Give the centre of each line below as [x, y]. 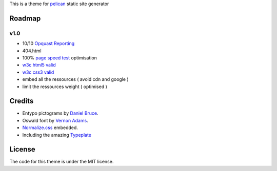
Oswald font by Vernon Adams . [55, 120]
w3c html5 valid [39, 65]
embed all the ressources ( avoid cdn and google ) [75, 79]
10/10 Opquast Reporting [48, 44]
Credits [22, 101]
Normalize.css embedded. [50, 127]
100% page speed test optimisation [60, 58]
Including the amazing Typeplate [57, 135]
